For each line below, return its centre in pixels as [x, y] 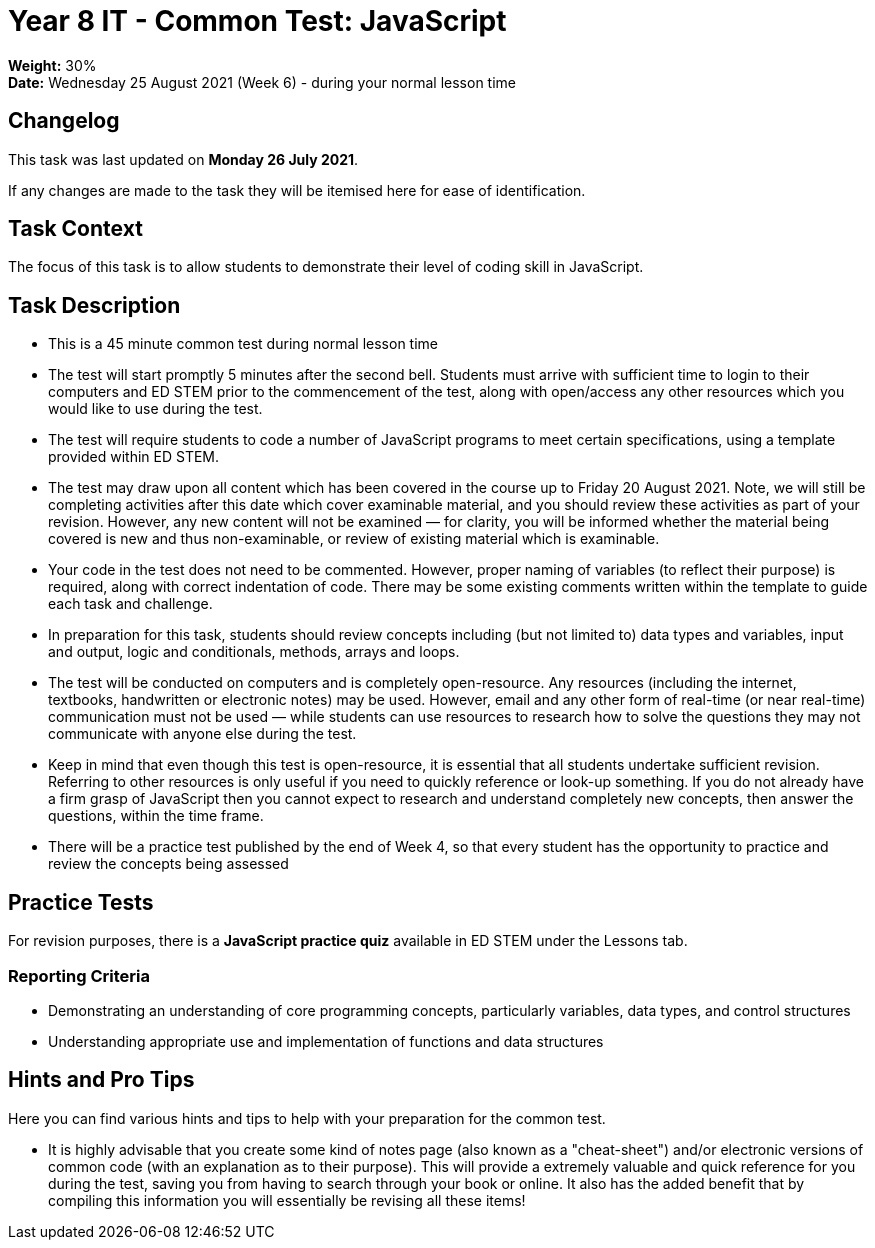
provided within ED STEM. [134, 457]
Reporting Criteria [79, 975]
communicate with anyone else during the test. [202, 734]
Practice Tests [81, 902]
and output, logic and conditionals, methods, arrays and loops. [254, 652]
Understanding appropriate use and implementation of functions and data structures [326, 1041]
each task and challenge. [130, 604]
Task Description [94, 305]
